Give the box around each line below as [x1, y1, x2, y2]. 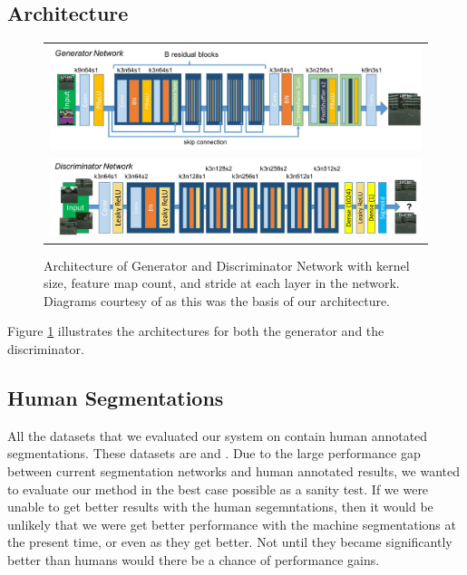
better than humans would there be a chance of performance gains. [7, 550, 380, 569]
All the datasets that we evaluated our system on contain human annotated [7, 426, 428, 445]
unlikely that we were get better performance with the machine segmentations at [7, 514, 456, 533]
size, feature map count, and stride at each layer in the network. [44, 273, 400, 292]
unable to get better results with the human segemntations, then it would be [7, 497, 433, 516]
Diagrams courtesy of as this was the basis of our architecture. [44, 291, 391, 310]
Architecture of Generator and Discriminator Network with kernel [44, 255, 410, 274]
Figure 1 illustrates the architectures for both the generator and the [7, 321, 384, 340]
